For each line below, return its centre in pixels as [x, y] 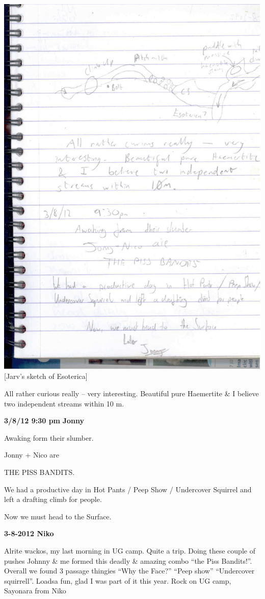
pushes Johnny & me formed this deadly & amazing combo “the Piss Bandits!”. [128, 560]
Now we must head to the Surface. [58, 516]
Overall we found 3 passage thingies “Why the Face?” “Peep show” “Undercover [129, 571]
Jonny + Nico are [32, 455]
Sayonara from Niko [35, 591]
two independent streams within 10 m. [64, 403]
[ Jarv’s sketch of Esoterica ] [46, 376]
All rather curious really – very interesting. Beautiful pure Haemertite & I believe [131, 393]
